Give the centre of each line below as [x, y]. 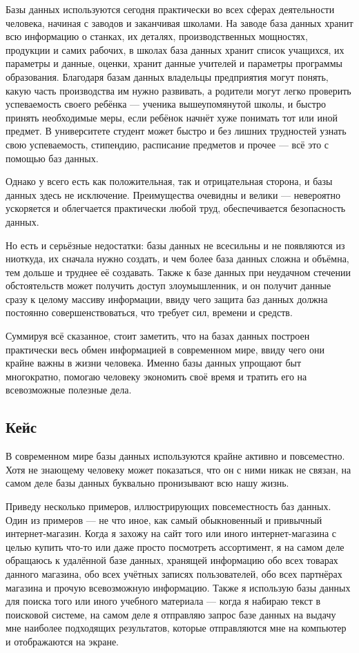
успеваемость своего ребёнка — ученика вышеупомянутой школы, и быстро [166, 104]
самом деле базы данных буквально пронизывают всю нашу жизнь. [147, 483]
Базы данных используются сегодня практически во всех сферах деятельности [170, 9]
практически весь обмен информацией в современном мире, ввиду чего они [165, 349]
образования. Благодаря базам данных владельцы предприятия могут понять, [167, 76]
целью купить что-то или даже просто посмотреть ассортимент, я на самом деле [175, 546]
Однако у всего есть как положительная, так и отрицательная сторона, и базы [169, 181]
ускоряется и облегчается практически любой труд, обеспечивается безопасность [176, 208]
